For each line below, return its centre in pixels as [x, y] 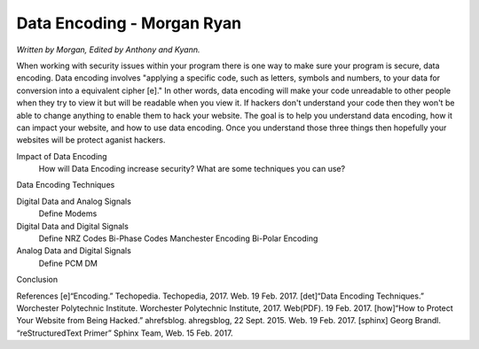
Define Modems [68, 213]
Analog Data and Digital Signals [74, 251]
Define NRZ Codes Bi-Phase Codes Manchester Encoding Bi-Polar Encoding [178, 238]
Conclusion [37, 280]
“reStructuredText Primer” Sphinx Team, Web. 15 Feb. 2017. [125, 333]
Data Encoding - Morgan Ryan [129, 23]
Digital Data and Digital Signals [72, 226]
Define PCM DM [68, 263]
